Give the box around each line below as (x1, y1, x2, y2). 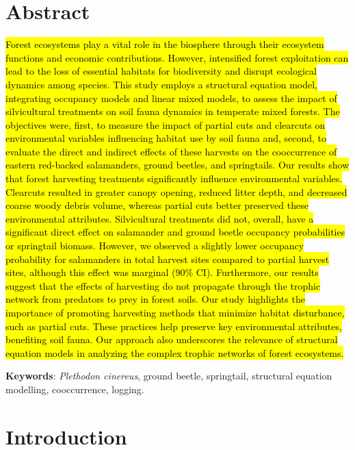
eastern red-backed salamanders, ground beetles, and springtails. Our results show (5, 158, 350, 172)
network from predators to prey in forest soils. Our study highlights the (5, 292, 305, 306)
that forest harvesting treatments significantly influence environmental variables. (5, 171, 343, 186)
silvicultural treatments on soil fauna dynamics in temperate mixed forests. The (5, 104, 340, 118)
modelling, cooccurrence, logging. (5, 382, 144, 396)
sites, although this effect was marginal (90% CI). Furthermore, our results (5, 265, 319, 279)
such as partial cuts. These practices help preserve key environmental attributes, (5, 318, 342, 333)
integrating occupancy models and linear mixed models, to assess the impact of (5, 90, 337, 105)
